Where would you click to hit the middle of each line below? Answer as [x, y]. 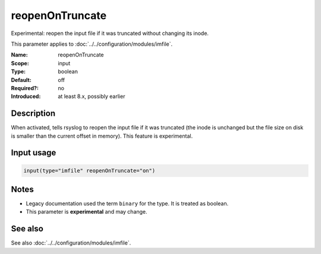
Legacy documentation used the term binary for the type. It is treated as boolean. [127, 204]
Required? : [25, 88]
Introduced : [26, 96]
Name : [19, 55]
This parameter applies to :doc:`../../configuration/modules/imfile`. [92, 44]
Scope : [20, 63]
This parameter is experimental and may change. [87, 212]
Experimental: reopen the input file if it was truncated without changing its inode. [110, 33]
